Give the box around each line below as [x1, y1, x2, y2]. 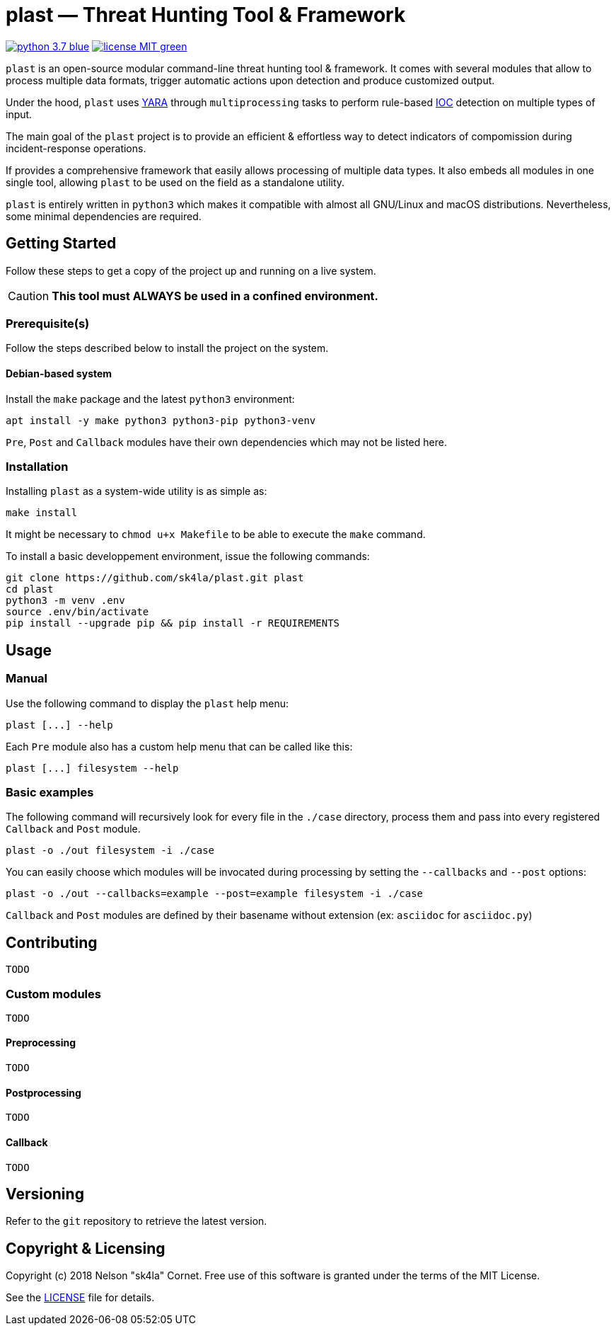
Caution [8, 288, 50, 303]
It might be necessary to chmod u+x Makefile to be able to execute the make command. [6, 528, 426, 541]
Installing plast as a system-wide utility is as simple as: [6, 485, 267, 498]
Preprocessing [6, 1036, 76, 1049]
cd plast [6, 583, 54, 595]
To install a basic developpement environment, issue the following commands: [6, 550, 370, 563]
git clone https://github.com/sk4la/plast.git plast [6, 572, 304, 584]
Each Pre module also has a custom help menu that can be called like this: [6, 740, 353, 753]
